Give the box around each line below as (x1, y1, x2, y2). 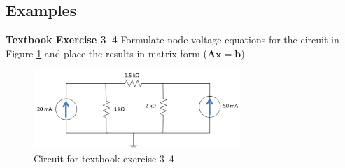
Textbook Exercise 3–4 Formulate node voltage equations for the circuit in (6, 32, 339, 47)
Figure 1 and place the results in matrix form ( (6, 45, 207, 60)
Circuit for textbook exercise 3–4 (34, 150, 174, 165)
